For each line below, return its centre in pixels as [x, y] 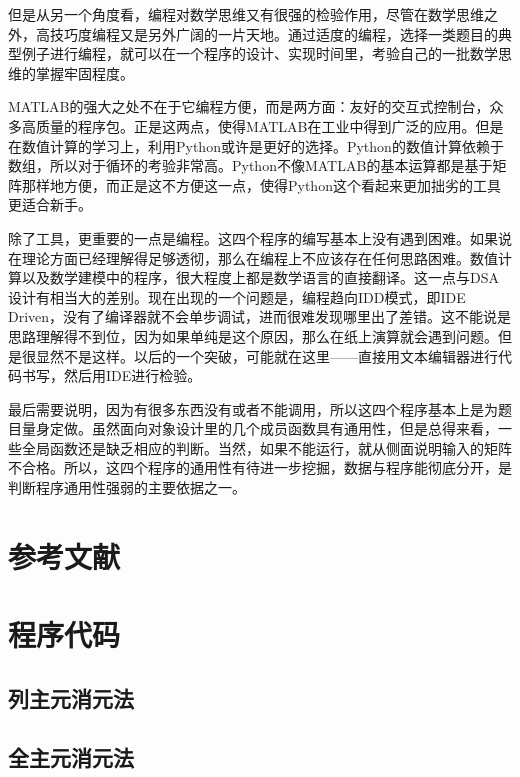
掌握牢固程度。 [84, 72]
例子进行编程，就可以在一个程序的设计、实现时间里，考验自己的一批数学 [259, 53]
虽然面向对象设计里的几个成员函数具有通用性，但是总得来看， [294, 428]
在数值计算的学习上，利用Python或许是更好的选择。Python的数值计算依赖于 [256, 145]
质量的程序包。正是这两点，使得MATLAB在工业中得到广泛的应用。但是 [269, 125]
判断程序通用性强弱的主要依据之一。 [127, 487]
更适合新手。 [50, 204]
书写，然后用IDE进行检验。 [111, 375]
